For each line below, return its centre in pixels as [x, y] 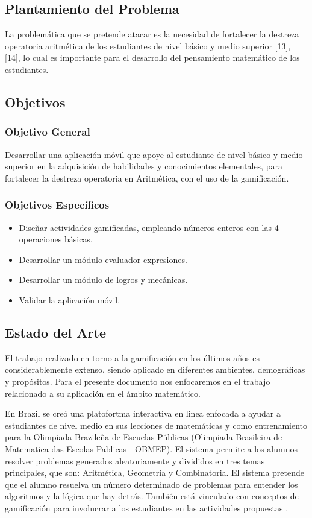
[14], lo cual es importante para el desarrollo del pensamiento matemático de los [152, 58]
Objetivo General [48, 132]
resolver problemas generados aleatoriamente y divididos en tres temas [135, 460]
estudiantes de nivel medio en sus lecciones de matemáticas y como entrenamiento [156, 425]
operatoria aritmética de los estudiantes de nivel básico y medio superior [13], [148, 46]
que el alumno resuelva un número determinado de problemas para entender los [151, 484]
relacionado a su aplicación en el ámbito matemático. [103, 393]
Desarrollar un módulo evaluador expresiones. [103, 259]
